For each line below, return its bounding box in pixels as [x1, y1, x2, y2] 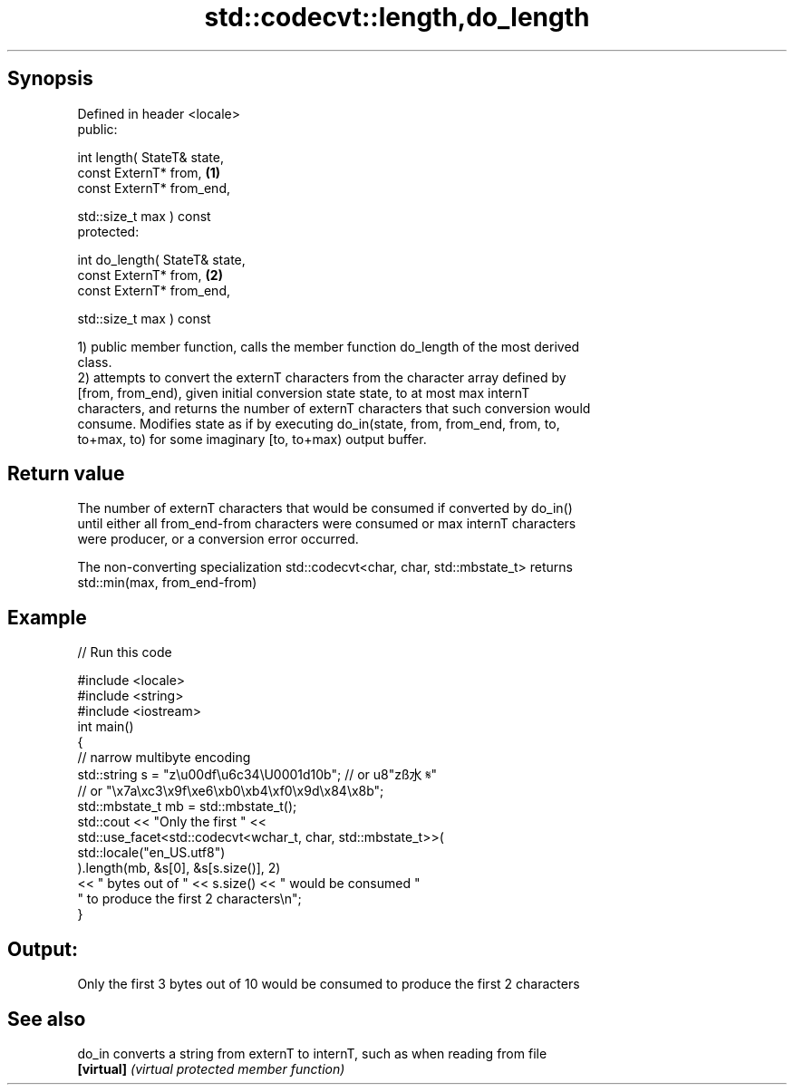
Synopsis [7, 67, 93, 91]
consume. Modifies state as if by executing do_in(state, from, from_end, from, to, [77, 415, 560, 431]
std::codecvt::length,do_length [204, 2, 590, 33]
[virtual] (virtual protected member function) [77, 1060, 345, 1077]
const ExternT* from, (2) [77, 266, 223, 283]
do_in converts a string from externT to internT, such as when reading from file [77, 1045, 547, 1061]
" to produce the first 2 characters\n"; [77, 891, 302, 907]
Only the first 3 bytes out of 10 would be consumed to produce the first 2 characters [77, 976, 580, 992]
